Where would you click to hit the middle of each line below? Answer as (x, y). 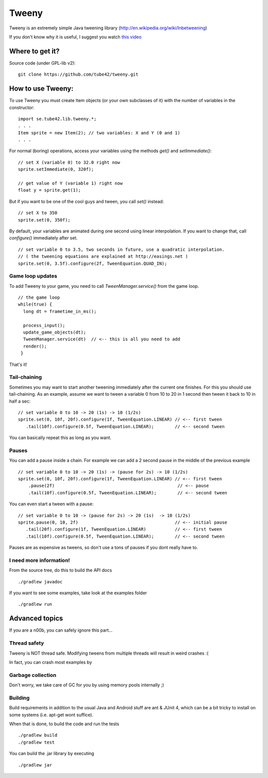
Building (19, 698)
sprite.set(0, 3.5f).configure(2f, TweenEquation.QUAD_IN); (93, 263)
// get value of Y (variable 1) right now (70, 183)
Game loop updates (33, 276)
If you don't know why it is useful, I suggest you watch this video (75, 37)
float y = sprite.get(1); (50, 190)
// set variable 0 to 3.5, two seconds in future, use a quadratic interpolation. (121, 249)
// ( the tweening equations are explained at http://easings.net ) (103, 257)
